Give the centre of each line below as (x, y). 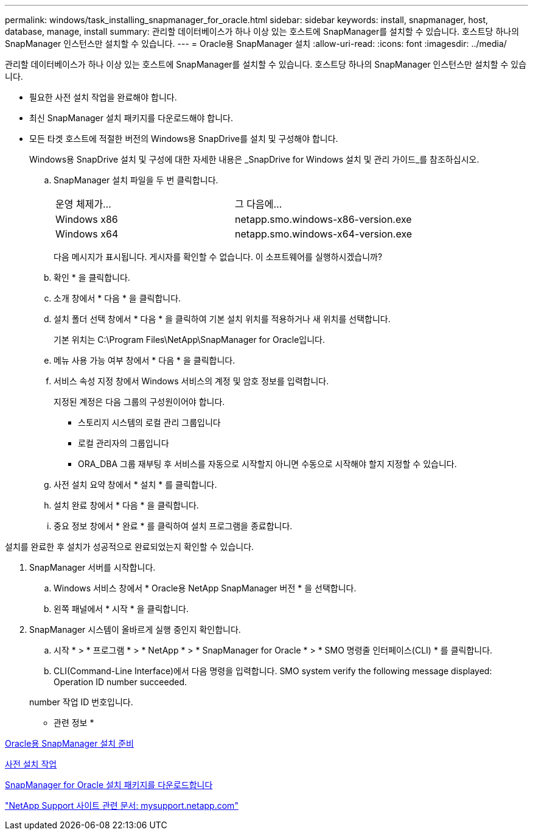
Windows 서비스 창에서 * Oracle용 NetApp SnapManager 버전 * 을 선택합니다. (205, 588)
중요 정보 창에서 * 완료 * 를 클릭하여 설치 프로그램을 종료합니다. (173, 526)
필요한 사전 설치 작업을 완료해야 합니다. (103, 97)
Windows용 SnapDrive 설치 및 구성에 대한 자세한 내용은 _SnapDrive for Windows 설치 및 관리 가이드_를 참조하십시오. (254, 159)
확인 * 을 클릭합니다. (92, 277)
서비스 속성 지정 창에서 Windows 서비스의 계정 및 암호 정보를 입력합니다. (191, 381)
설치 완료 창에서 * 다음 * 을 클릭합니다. (126, 505)
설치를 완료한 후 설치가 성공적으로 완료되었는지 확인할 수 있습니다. (130, 547)
